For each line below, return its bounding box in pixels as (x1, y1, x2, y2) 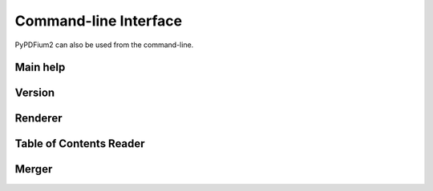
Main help (14, 61, 66, 74)
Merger (14, 162, 53, 176)
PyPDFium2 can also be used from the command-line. (14, 40, 194, 50)
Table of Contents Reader (14, 137, 145, 151)
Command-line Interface (14, 12, 183, 30)
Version (14, 86, 55, 100)
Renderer (14, 112, 63, 125)
